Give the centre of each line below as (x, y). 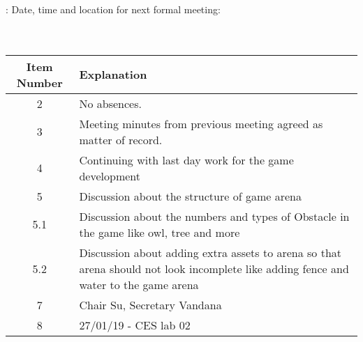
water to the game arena (139, 284)
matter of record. (121, 139)
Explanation (113, 75)
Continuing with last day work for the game (186, 160)
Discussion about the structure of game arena (190, 196)
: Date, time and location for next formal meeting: (113, 9)
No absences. (110, 103)
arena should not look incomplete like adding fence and (214, 268)
